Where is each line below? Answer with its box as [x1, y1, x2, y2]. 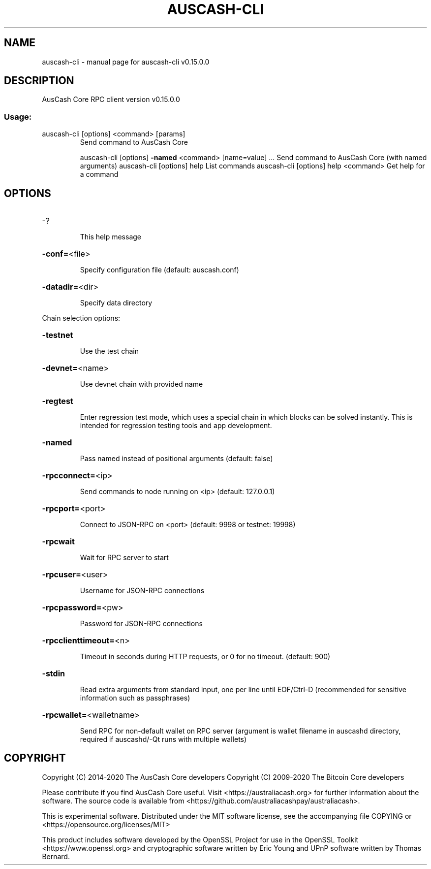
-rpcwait [42, 536, 75, 547]
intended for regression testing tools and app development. [80, 421, 272, 430]
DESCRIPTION [4, 74, 74, 87]
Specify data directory [80, 299, 153, 307]
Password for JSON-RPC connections [80, 619, 203, 628]
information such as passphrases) [80, 694, 190, 702]
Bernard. [42, 852, 70, 861]
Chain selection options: [42, 314, 121, 323]
